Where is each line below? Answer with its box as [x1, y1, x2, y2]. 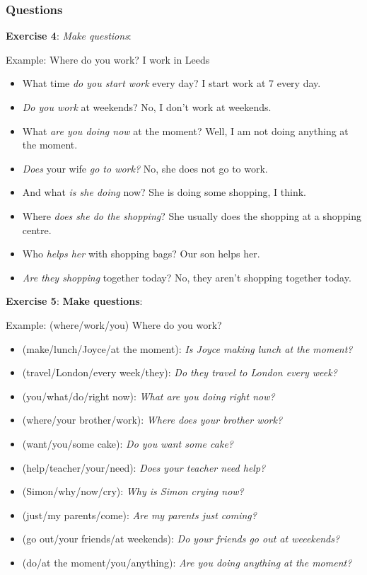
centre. [22, 222, 52, 237]
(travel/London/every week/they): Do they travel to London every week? [22, 365, 337, 380]
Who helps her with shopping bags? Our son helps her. [22, 246, 260, 261]
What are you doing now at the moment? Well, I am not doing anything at [22, 123, 349, 138]
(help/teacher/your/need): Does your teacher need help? [22, 460, 266, 475]
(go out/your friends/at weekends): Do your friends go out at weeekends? [22, 531, 340, 546]
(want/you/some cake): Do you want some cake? [22, 436, 233, 451]
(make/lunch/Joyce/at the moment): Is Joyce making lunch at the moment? [22, 341, 353, 356]
